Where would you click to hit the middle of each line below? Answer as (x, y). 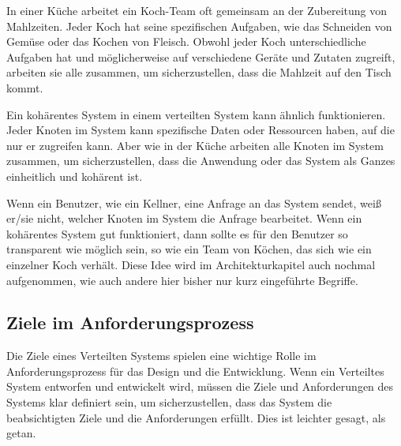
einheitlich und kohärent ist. (75, 176)
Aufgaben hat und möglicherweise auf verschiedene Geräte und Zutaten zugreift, (201, 56)
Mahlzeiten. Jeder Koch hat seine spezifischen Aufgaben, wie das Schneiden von (199, 26)
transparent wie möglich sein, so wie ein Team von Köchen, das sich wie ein (189, 249)
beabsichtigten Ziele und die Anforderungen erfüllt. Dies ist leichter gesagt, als (196, 417)
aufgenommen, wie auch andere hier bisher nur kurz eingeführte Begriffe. (182, 280)
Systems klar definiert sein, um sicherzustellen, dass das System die (169, 402)
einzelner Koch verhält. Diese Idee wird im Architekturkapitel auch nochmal (191, 264)
